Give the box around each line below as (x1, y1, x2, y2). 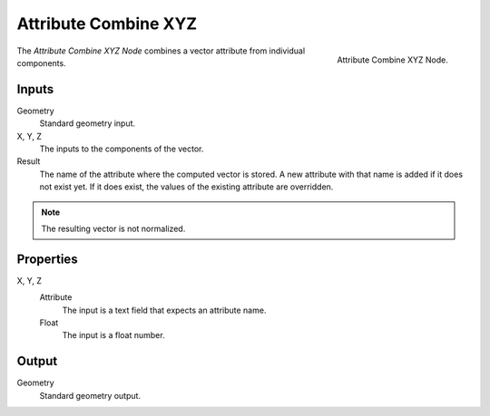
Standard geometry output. (39, 390, 141, 401)
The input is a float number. (62, 330, 165, 341)
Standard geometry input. (39, 118, 136, 129)
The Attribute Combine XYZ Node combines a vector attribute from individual (16, 45, 306, 56)
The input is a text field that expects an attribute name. (62, 305, 267, 315)
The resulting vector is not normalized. (41, 223, 186, 234)
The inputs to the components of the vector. (39, 143, 204, 154)
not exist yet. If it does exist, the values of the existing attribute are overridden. (39, 181, 334, 192)
